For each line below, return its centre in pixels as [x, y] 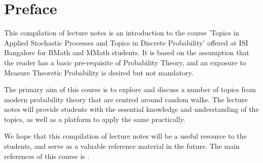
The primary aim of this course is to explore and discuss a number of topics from [130, 89]
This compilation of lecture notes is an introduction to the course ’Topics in [122, 33]
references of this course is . [47, 156]
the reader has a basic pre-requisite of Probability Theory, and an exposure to [125, 62]
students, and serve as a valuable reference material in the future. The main [122, 146]
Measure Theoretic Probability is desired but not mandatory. [99, 72]
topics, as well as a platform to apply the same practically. [95, 119]
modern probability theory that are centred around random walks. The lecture [126, 99]
